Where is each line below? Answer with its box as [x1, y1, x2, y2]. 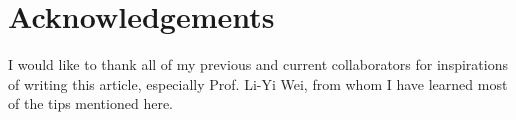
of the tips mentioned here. [8, 93, 174, 114]
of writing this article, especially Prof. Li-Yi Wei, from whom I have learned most [8, 73, 508, 94]
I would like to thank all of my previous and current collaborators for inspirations [8, 54, 508, 75]
